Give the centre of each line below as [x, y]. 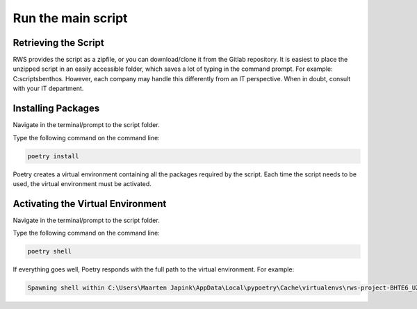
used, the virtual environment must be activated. [82, 183]
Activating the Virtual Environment [90, 204]
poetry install [53, 156]
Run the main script [70, 18]
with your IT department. [48, 89]
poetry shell [50, 251]
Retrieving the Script [58, 43]
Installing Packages [56, 109]
